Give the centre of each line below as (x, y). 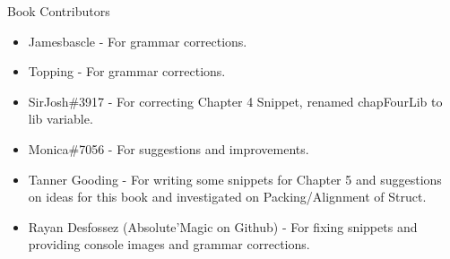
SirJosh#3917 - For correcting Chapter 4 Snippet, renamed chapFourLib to (235, 101)
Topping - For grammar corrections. (127, 71)
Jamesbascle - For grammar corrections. (138, 41)
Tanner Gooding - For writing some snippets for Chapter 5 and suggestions (235, 179)
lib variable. (61, 119)
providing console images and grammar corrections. (169, 244)
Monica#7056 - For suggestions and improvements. (169, 148)
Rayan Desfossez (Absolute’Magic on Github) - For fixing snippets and (223, 226)
